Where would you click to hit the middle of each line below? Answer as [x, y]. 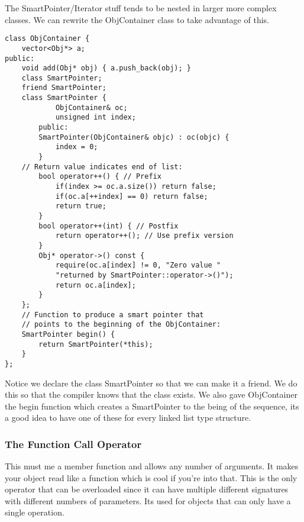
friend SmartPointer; [64, 88]
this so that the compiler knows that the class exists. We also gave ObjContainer [151, 394]
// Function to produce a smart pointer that [113, 315]
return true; [81, 206]
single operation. [35, 512]
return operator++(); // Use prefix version [144, 236]
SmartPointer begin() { [68, 334]
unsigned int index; [96, 117]
